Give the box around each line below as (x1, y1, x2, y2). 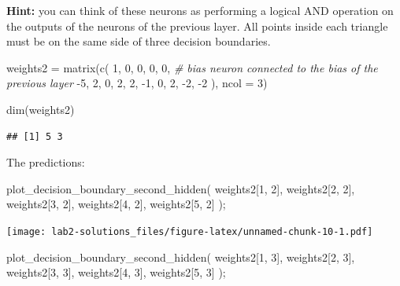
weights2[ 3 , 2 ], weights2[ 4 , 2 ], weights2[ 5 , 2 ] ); (6, 196, 226, 212)
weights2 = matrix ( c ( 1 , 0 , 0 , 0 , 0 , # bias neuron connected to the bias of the (6, 59, 378, 75)
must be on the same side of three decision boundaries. (6, 33, 271, 49)
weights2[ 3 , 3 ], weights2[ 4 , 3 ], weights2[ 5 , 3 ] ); (6, 264, 226, 280)
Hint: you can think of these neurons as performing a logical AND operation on (6, 2, 394, 18)
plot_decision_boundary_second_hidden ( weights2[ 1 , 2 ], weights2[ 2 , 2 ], (6, 180, 355, 196)
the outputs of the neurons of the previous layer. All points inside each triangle (6, 17, 388, 34)
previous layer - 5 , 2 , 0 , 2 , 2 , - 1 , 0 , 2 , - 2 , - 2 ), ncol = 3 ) (6, 75, 268, 91)
